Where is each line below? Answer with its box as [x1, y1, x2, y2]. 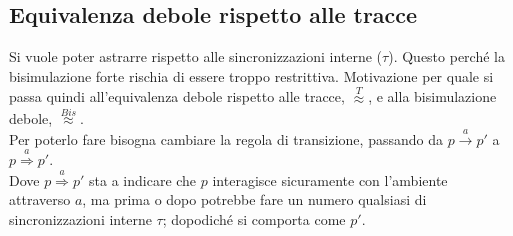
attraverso [9, 189, 71, 210]
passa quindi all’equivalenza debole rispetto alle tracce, [9, 86, 345, 107]
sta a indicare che [89, 169, 197, 190]
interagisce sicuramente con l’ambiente [212, 169, 448, 190]
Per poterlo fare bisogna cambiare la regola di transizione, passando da [9, 128, 443, 149]
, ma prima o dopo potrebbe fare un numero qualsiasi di [82, 189, 427, 210]
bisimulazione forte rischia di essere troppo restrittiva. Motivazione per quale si [9, 65, 494, 86]
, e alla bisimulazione [368, 86, 497, 107]
